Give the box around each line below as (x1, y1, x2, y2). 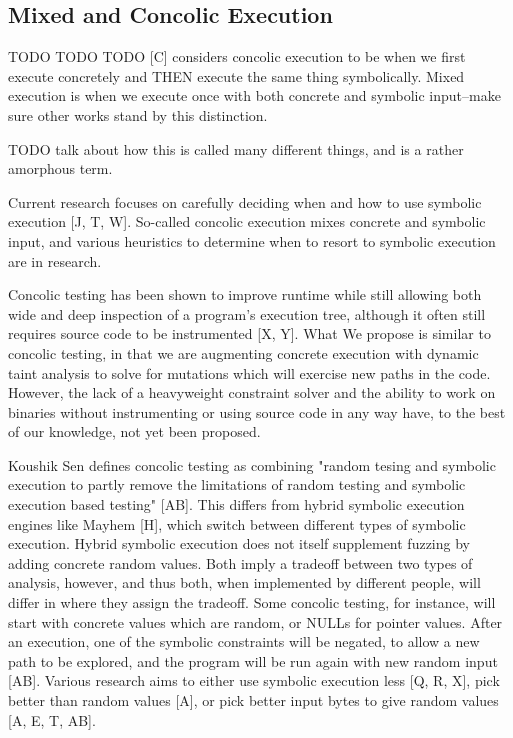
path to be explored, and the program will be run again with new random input (8, 650, 498, 671)
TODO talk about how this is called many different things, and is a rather (8, 138, 464, 159)
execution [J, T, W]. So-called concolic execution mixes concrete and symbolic (8, 211, 486, 232)
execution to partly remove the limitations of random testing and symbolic (8, 474, 466, 495)
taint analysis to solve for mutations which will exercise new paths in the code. (8, 362, 491, 383)
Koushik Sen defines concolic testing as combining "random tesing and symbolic (8, 454, 496, 475)
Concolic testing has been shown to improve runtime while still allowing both (8, 284, 482, 305)
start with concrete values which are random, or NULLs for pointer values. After (8, 611, 503, 632)
